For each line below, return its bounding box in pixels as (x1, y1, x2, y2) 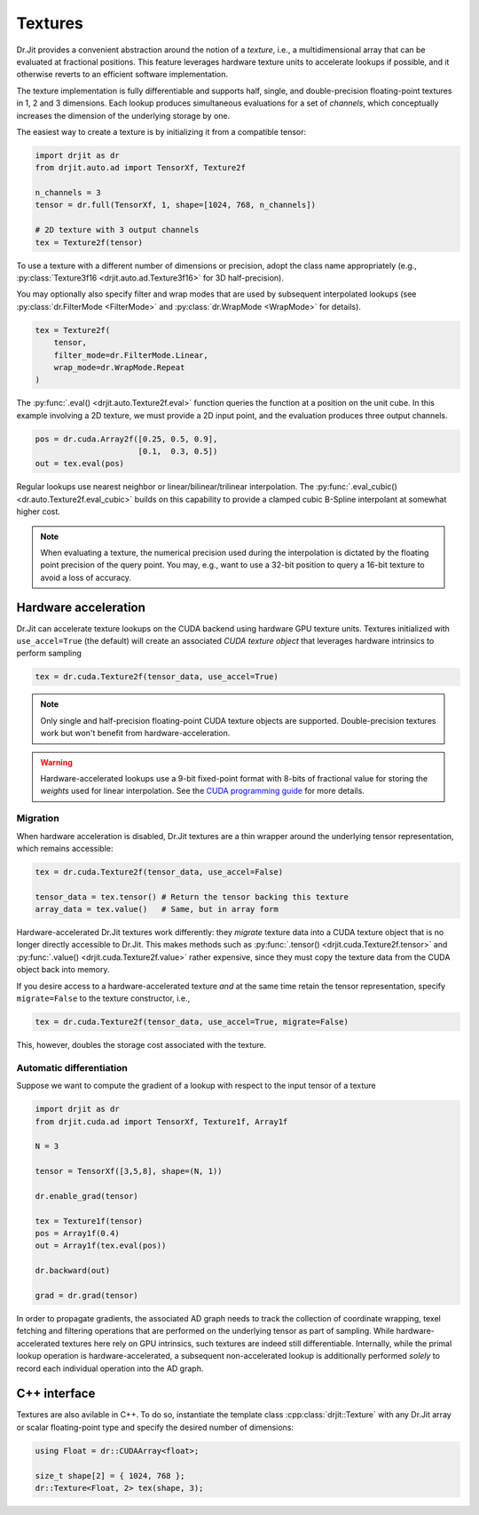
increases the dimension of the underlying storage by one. (16, 110, 231, 121)
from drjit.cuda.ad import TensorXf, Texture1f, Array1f (35, 1116, 288, 1127)
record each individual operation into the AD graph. (16, 1363, 204, 1374)
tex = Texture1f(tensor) (35, 1216, 144, 1225)
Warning (40, 757, 73, 767)
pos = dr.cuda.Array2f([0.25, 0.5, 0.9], (35, 433, 218, 444)
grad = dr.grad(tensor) (35, 1290, 139, 1300)
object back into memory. (16, 964, 110, 975)
